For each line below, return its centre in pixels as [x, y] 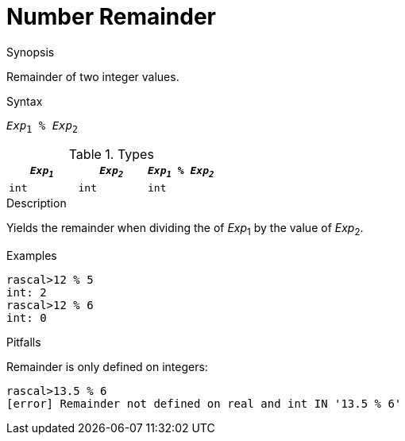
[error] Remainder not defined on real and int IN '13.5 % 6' [204, 403]
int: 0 [27, 317]
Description [37, 203]
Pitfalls [24, 342]
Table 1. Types [111, 154]
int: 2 [27, 292]
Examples [32, 255]
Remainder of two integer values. [93, 76]
